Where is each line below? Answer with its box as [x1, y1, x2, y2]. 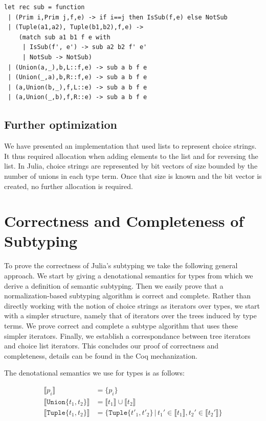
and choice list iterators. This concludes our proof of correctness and [4, 340, 219, 351]
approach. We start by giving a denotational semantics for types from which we [4, 270, 253, 281]
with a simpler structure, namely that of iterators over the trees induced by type [4, 310, 257, 321]
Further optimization [4, 116, 117, 132]
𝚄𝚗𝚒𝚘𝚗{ [47, 398, 69, 406]
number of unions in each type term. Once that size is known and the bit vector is [4, 170, 262, 181]
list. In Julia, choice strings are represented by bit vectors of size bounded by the [4, 160, 258, 171]
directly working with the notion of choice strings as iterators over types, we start [4, 300, 260, 311]
